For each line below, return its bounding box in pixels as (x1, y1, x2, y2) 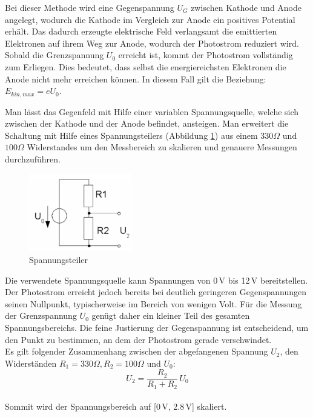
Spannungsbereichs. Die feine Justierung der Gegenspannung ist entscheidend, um (5, 321, 309, 333)
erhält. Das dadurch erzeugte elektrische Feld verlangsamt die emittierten (5, 25, 277, 38)
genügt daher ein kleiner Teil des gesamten (91, 309, 250, 322)
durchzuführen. (5, 152, 61, 165)
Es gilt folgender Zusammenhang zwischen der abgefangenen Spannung (5, 345, 268, 358)
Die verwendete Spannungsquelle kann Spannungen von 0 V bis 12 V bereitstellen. (5, 273, 308, 286)
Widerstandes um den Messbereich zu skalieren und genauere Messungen (27, 141, 297, 153)
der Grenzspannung (5, 309, 77, 322)
